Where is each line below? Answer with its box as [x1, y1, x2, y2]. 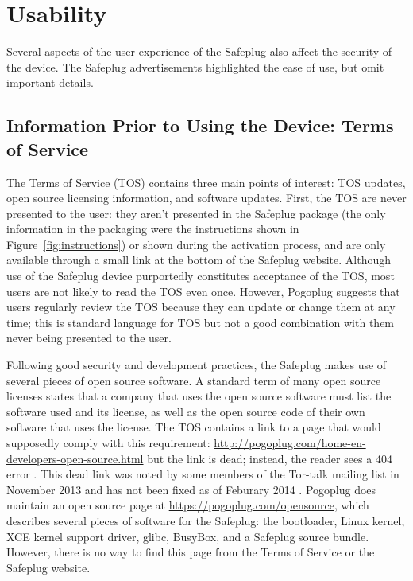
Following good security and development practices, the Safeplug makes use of [6, 357, 387, 373]
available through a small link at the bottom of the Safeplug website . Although [6, 252, 392, 268]
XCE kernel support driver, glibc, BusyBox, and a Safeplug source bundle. [6, 528, 369, 544]
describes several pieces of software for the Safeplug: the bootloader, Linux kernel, [6, 512, 405, 528]
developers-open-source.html [6, 450, 144, 466]
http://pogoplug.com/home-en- [214, 435, 366, 450]
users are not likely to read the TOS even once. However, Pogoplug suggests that [6, 283, 400, 299]
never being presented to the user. [6, 329, 172, 346]
